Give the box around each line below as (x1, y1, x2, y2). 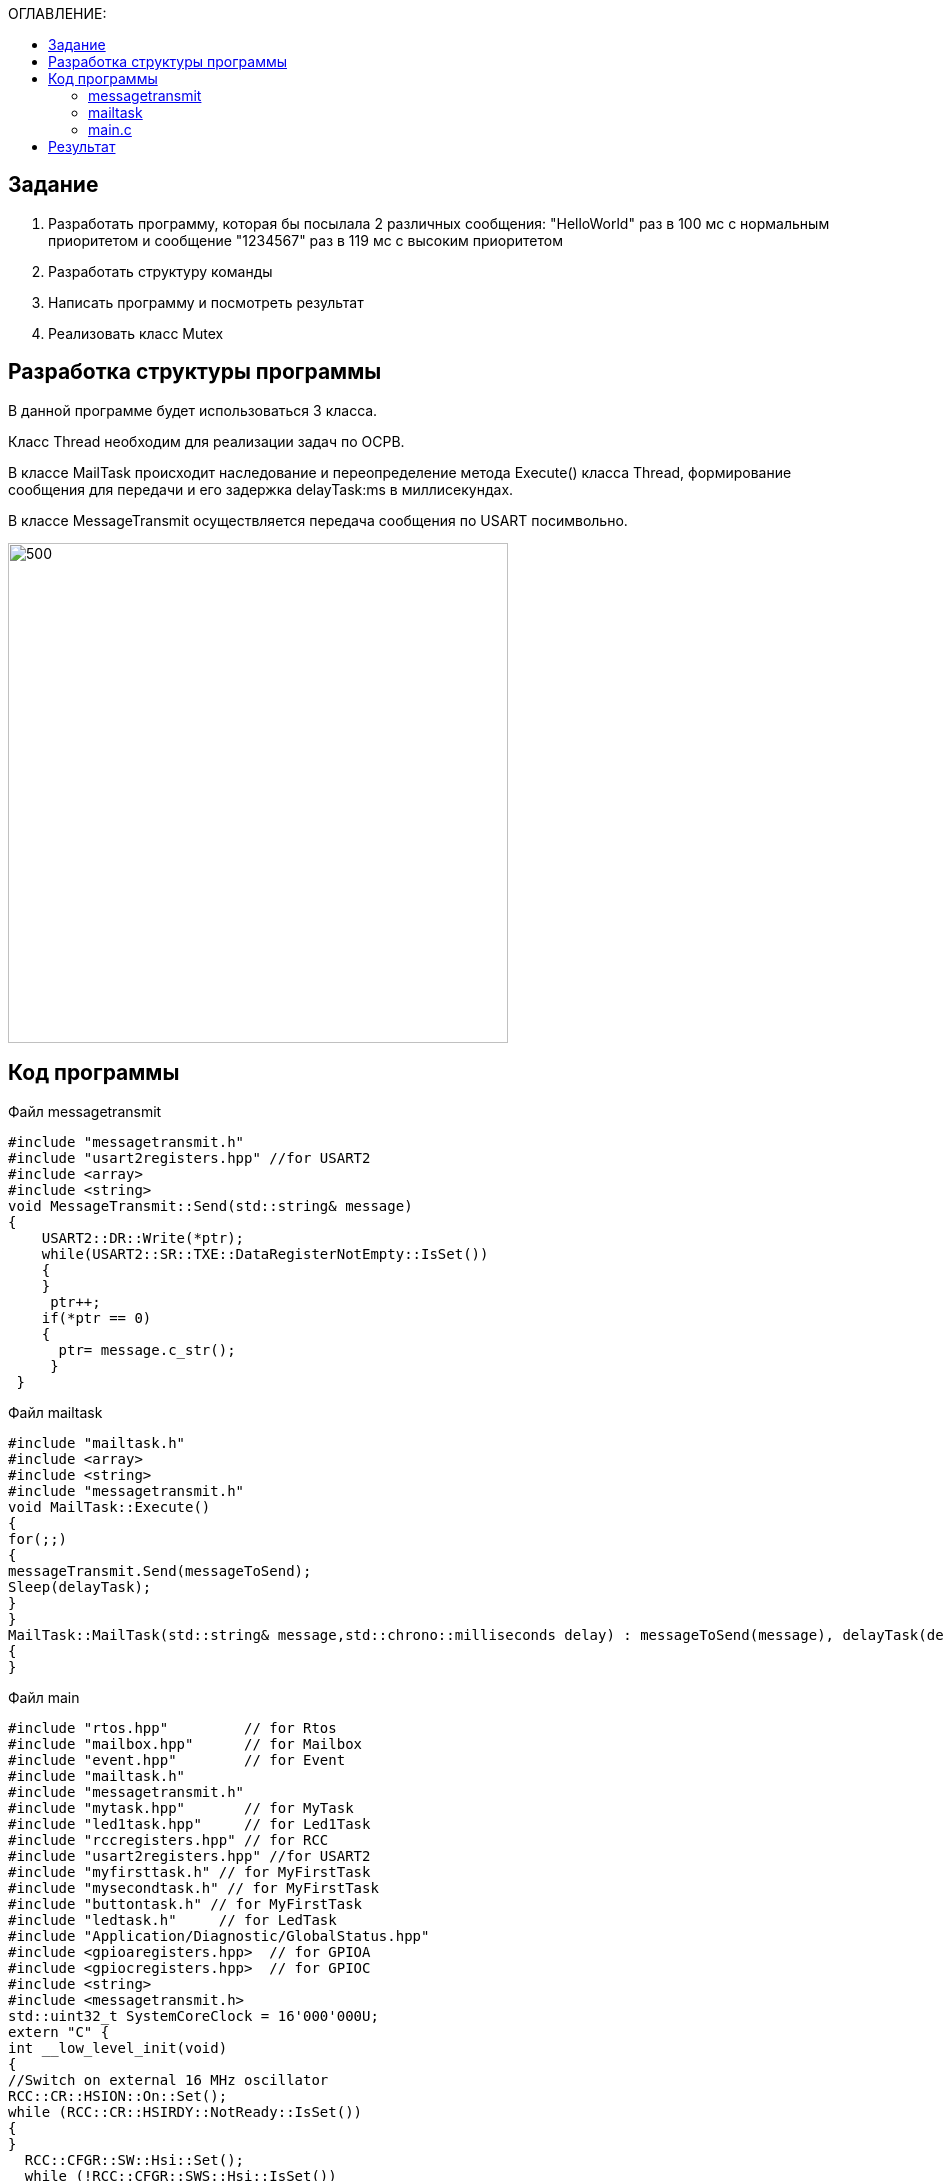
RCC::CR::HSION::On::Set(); (8, 2087, 228, 2104)
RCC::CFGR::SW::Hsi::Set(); (24, 2151, 245, 2168)
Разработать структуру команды (48, 262, 273, 280)
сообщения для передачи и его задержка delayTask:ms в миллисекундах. (8, 480, 514, 498)
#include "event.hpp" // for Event (8, 1751, 346, 1768)
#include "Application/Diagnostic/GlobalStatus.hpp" (8, 1927, 430, 1944)
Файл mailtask (8, 1403, 103, 1421)
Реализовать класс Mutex (48, 324, 224, 342)
